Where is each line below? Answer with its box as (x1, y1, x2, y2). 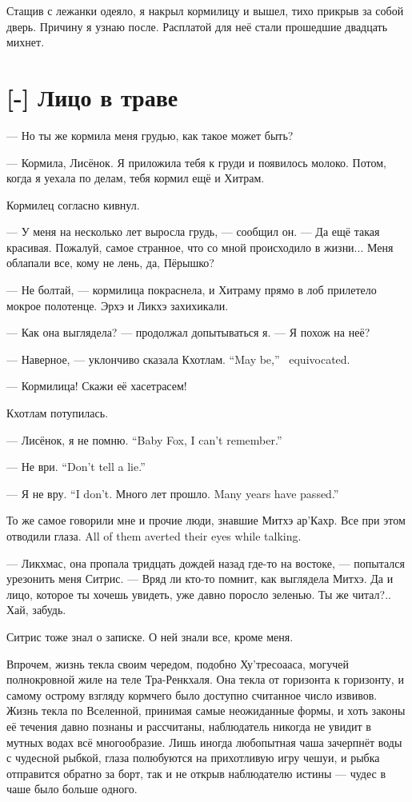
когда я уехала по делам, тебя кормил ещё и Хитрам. (6, 170, 265, 186)
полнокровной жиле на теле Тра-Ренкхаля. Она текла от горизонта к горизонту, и (6, 671, 404, 688)
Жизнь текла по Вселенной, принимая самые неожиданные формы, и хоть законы (6, 702, 406, 719)
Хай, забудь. (6, 601, 66, 618)
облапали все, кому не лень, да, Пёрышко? (6, 254, 214, 271)
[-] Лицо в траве (6, 80, 178, 113)
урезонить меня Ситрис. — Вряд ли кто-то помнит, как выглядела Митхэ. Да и (6, 570, 394, 587)
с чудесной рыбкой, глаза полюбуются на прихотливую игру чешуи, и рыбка (6, 749, 380, 766)
